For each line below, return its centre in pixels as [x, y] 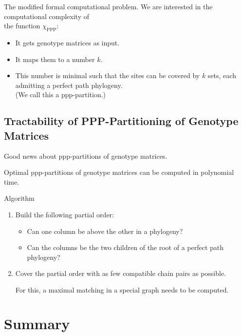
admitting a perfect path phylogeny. [69, 85]
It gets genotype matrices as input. [67, 42]
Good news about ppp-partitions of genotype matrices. [86, 156]
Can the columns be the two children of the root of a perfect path [125, 247]
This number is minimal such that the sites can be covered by [108, 75]
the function [22, 26]
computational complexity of [47, 16]
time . [12, 181]
